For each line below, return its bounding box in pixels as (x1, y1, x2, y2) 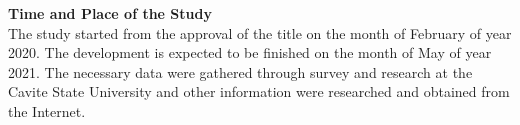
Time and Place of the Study (8, 3, 212, 23)
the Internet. (8, 100, 86, 121)
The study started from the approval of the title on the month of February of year (8, 22, 512, 43)
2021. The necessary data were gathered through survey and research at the (8, 61, 473, 82)
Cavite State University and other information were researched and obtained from (8, 81, 510, 102)
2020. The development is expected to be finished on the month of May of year (8, 42, 492, 63)
